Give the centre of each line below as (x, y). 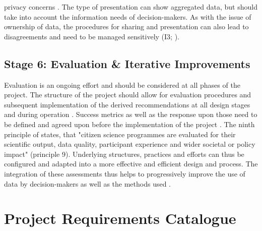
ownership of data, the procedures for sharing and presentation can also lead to (126, 26)
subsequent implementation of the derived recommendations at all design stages (127, 104)
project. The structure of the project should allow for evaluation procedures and (128, 95)
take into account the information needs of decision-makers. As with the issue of (128, 16)
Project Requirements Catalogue (120, 218)
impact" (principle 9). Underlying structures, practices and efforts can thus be (124, 154)
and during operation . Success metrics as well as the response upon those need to (131, 114)
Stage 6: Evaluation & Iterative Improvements (127, 63)
